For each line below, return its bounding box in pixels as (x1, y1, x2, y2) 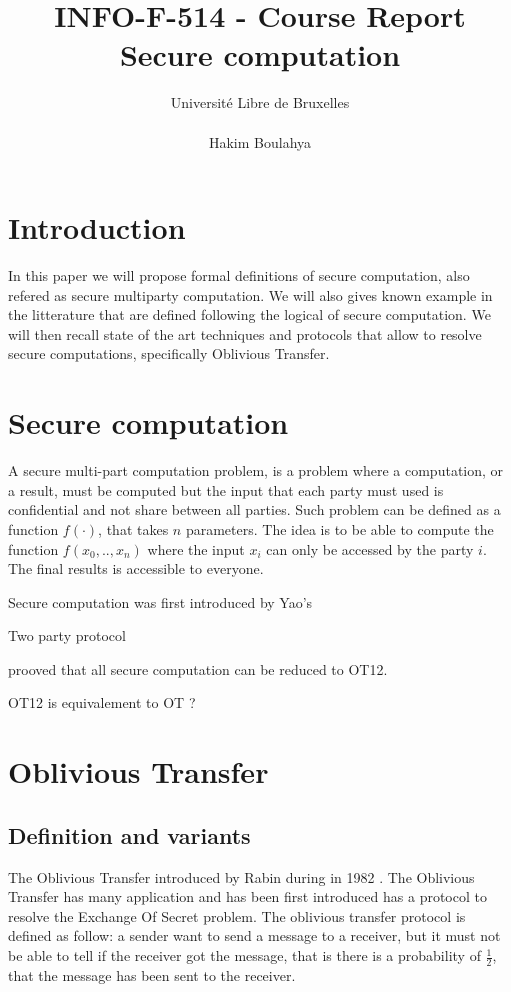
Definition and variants (8, 819, 251, 850)
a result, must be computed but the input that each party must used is (8, 479, 444, 500)
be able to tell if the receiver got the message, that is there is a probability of (8, 945, 481, 966)
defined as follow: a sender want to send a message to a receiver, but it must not (8, 925, 501, 946)
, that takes (98, 518, 169, 539)
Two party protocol (8, 625, 126, 646)
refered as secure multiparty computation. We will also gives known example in (8, 284, 493, 305)
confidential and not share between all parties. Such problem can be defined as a (8, 499, 501, 520)
